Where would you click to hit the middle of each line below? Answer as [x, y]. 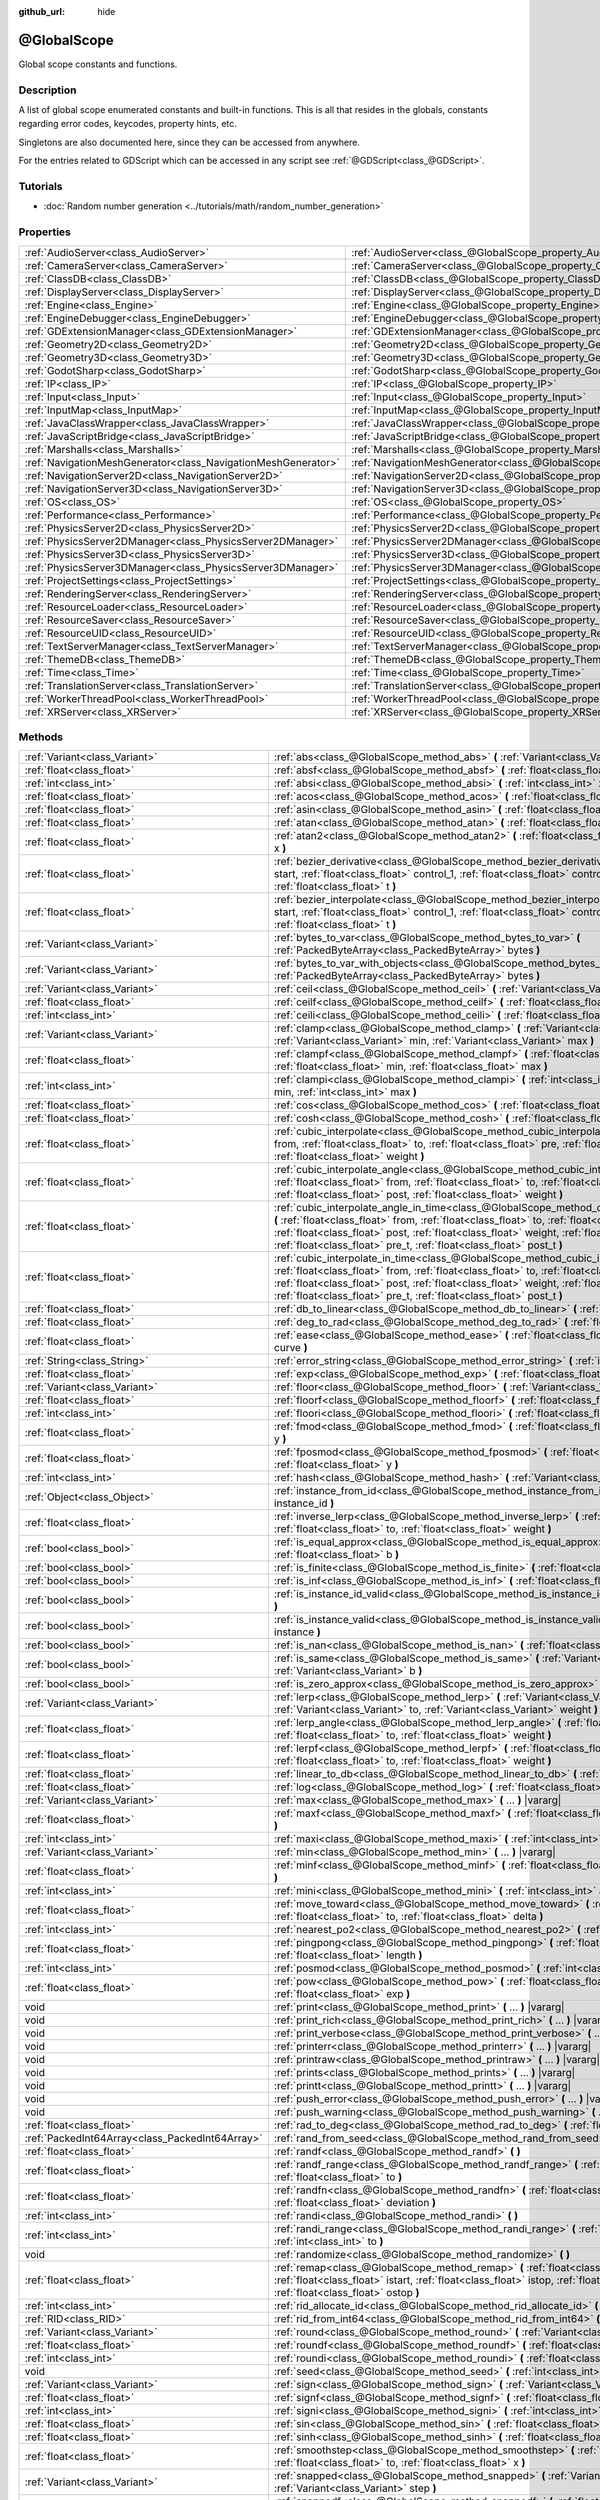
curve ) [290, 1348]
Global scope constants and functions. [98, 64]
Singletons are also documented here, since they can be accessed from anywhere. [189, 142]
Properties [45, 232]
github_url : [41, 11]
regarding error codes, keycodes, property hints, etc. [127, 124]
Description [47, 90]
